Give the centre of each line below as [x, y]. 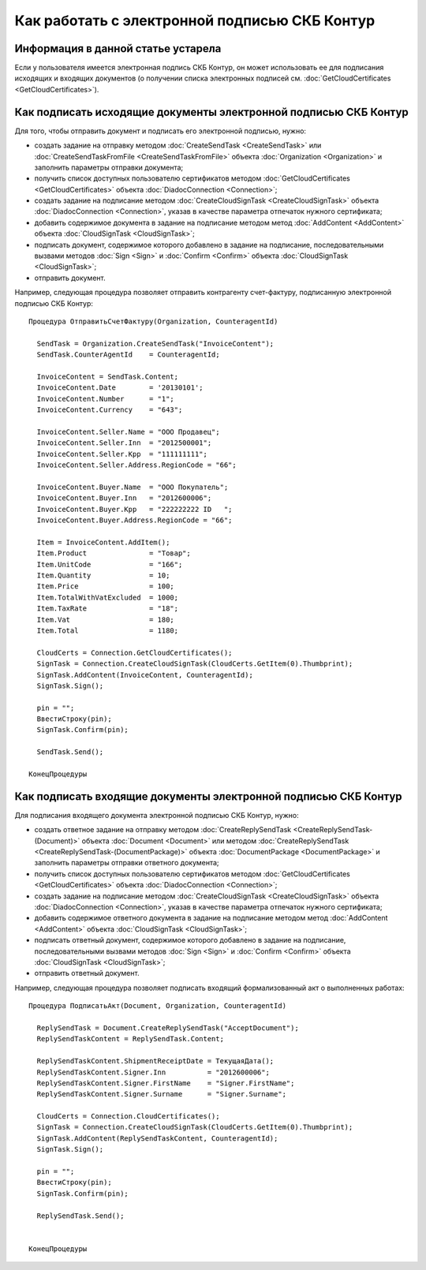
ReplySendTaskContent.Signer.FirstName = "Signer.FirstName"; [166, 1083]
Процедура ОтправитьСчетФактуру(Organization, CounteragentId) [153, 321]
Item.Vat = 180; [106, 620]
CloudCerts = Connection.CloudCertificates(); [128, 1117]
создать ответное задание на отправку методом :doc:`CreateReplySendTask [163, 830]
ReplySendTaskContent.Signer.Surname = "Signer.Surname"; [162, 1094]
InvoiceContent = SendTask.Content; [108, 376]
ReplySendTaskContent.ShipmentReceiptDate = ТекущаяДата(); [155, 1061]
